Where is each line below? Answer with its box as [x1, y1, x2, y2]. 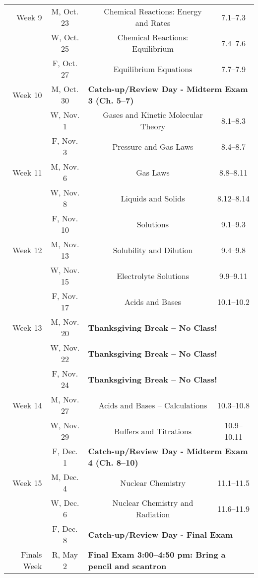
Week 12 [12, 244, 42, 256]
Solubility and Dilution [113, 244, 193, 256]
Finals [20, 549, 42, 560]
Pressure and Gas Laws [112, 140, 193, 152]
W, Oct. [51, 31, 79, 43]
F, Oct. [52, 57, 78, 69]
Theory [140, 120, 166, 132]
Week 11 [12, 166, 42, 178]
